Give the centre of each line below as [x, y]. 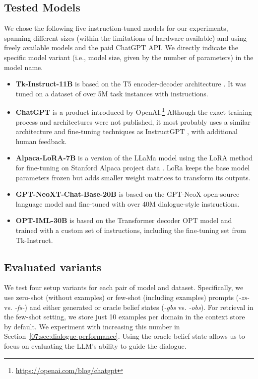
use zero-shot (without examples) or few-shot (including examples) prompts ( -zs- [127, 297]
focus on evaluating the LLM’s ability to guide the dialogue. [95, 345]
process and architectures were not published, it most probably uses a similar [133, 121]
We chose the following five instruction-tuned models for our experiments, [116, 28]
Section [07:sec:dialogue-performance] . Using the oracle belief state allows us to [125, 336]
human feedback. [41, 141]
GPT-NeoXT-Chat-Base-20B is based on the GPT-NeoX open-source [128, 194]
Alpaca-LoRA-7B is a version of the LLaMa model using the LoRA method [134, 158]
